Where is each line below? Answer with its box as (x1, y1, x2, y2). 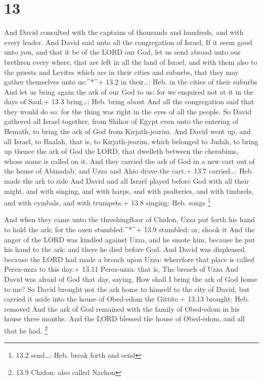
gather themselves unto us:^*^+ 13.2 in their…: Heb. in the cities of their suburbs (4, 76, 257, 87)
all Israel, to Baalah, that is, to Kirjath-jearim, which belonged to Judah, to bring (4, 136, 258, 146)
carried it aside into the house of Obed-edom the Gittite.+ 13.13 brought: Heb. (4, 293, 249, 304)
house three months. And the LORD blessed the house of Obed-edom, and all (4, 313, 245, 324)
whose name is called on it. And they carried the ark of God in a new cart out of (4, 155, 255, 166)
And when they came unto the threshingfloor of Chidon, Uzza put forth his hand (4, 214, 255, 225)
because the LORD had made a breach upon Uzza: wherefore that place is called (4, 254, 254, 264)
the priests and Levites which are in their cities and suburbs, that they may (4, 66, 239, 77)
